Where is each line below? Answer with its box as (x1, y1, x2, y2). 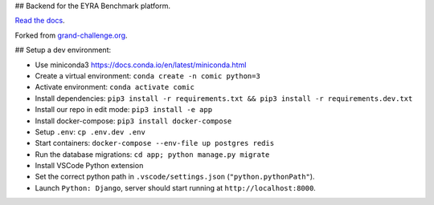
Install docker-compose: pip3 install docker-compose (35, 116, 232, 126)
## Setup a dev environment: (14, 45, 112, 55)
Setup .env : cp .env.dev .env (35, 127, 146, 136)
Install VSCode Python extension (35, 161, 144, 171)
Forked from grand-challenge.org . (14, 30, 128, 40)
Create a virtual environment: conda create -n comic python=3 (35, 70, 260, 80)
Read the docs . (14, 16, 65, 26)
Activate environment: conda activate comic (35, 82, 194, 92)
